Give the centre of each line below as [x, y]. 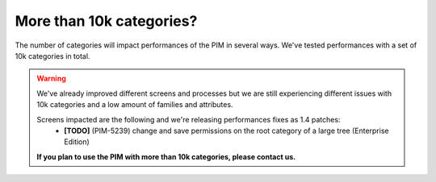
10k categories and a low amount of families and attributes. [135, 105]
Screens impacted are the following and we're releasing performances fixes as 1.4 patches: [189, 119]
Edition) [77, 142]
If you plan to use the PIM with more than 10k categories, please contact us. [166, 156]
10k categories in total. [52, 56]
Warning [51, 79]
